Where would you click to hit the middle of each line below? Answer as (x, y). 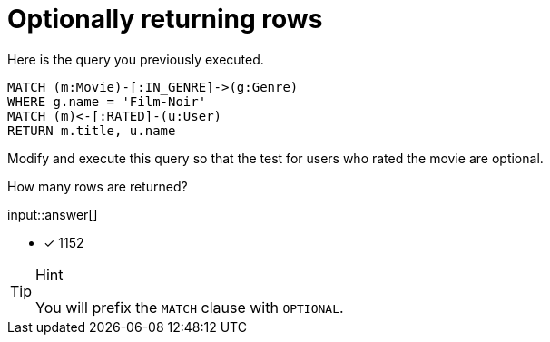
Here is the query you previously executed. (136, 59)
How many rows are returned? (98, 186)
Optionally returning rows (165, 19)
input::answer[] (53, 214)
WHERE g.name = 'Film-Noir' (107, 101)
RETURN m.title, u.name (92, 130)
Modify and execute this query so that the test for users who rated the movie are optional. (275, 158)
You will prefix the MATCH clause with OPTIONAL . (190, 307)
